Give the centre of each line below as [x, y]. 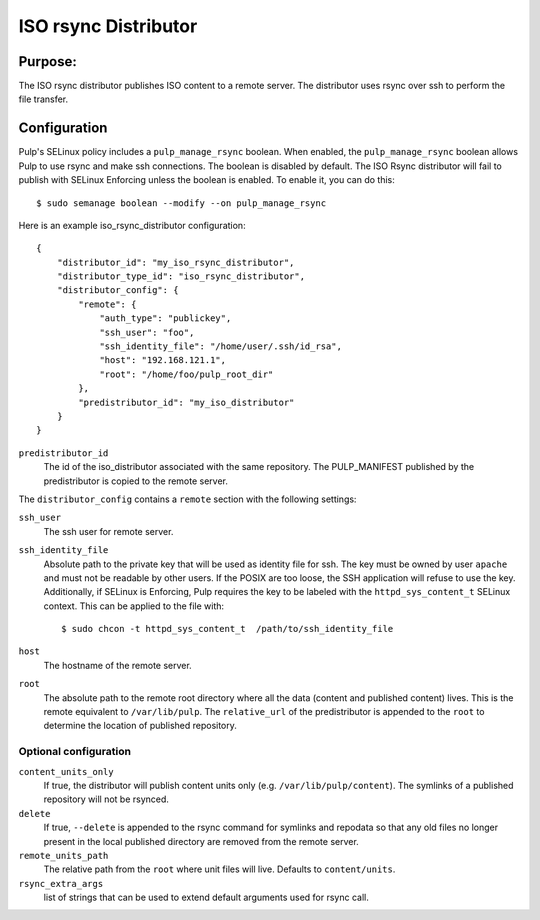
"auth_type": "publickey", [165, 318]
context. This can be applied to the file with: [134, 606]
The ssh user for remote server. [108, 531]
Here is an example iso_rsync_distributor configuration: [132, 225]
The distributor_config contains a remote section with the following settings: [187, 499]
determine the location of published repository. [140, 726]
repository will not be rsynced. [106, 799]
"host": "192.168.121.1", [163, 360]
